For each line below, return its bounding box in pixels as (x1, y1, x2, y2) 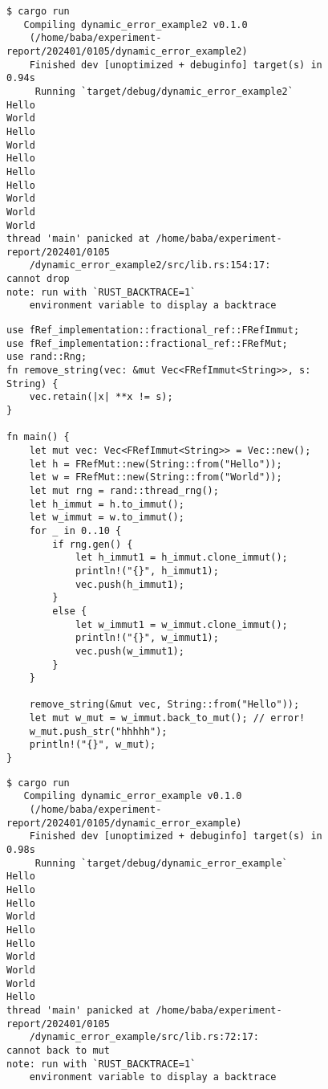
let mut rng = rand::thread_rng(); (29, 484, 219, 496)
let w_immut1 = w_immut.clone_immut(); (75, 618, 288, 630)
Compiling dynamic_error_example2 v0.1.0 (23, 18, 248, 31)
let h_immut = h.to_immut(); (29, 498, 184, 510)
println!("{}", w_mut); (29, 739, 156, 751)
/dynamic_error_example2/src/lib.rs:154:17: (29, 259, 271, 271)
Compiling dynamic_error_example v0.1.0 (23, 790, 242, 802)
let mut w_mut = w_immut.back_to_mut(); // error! (29, 712, 306, 724)
